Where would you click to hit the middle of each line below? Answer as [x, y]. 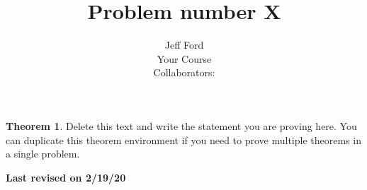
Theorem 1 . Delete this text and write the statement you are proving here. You [181, 125]
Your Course [184, 58]
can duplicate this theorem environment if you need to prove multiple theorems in [183, 139]
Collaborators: [184, 72]
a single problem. [43, 154]
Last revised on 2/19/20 [66, 177]
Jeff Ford [184, 45]
